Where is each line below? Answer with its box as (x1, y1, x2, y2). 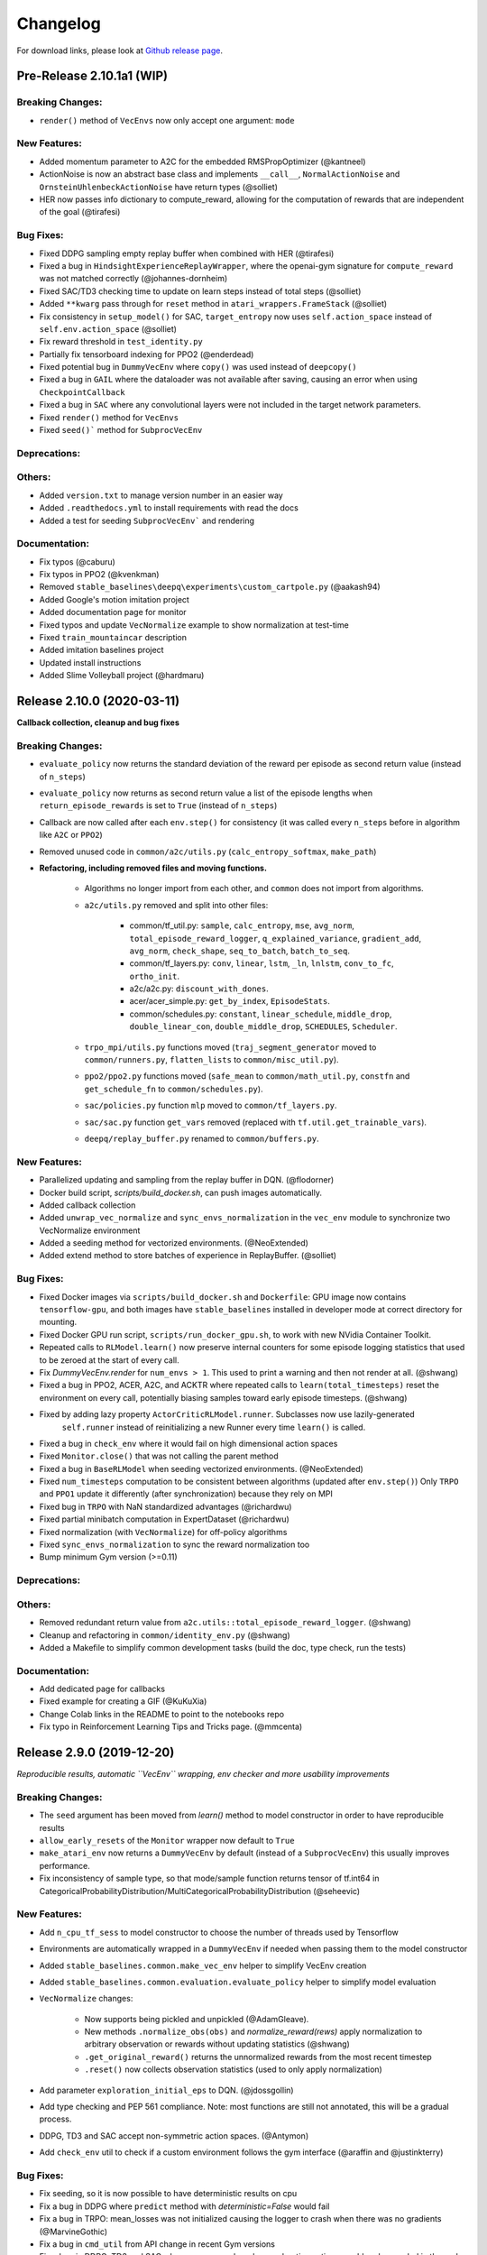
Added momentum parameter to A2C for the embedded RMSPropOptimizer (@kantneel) (39, 156, 366, 167)
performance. (39, 1860, 90, 1871)
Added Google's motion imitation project (39, 594, 189, 604)
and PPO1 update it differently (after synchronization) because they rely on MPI (39, 1488, 334, 1499)
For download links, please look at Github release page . (16, 45, 224, 56)
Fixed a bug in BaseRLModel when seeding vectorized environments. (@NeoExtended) (39, 1463, 364, 1474)
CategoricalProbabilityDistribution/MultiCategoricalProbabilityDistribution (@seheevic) (39, 1885, 361, 1896)
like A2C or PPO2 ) (39, 830, 103, 841)
